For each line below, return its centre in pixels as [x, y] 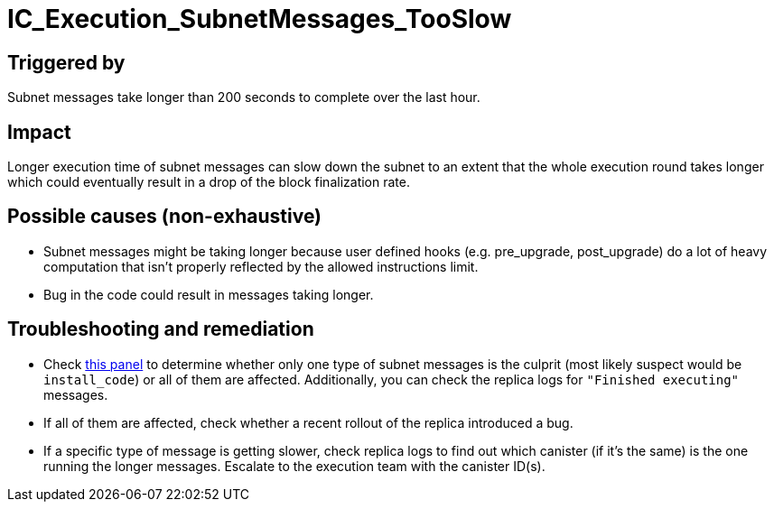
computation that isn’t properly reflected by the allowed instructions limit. [261, 266]
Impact [39, 132]
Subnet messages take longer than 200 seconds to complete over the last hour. [244, 97]
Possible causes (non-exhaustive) [165, 217]
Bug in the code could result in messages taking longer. [209, 294]
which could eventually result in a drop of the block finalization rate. [209, 182]
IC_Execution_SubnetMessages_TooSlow [260, 19]
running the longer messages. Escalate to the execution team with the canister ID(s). [294, 466]
